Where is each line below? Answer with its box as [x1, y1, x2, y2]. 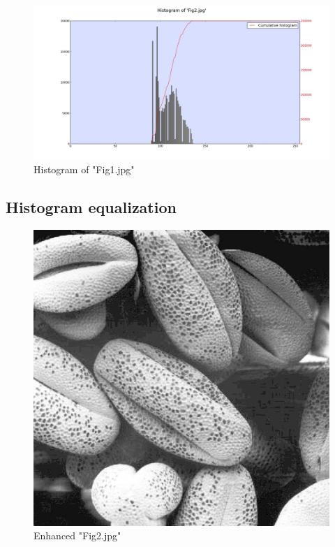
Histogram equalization [6, 196, 177, 217]
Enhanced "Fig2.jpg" [33, 528, 121, 543]
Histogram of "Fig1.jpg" [33, 161, 135, 176]
